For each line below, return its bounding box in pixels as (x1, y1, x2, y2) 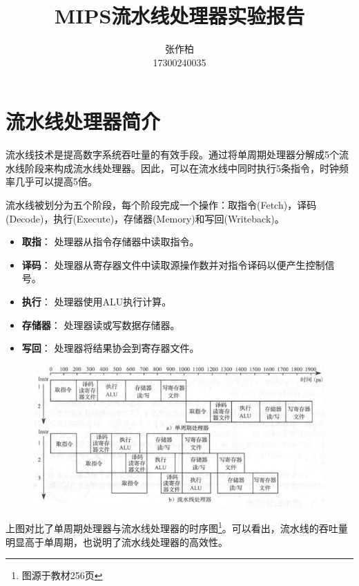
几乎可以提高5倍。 (14, 174, 97, 189)
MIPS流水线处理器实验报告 (54, 1, 305, 30)
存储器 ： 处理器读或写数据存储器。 (21, 317, 180, 332)
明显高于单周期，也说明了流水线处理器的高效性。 (6, 534, 228, 549)
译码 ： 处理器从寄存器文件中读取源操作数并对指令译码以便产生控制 (21, 257, 325, 272)
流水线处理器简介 (6, 107, 161, 135)
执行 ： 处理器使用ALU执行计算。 (21, 294, 172, 308)
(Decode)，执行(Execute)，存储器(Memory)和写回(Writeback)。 (6, 211, 284, 225)
